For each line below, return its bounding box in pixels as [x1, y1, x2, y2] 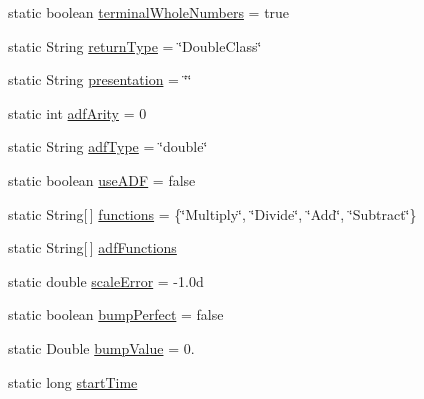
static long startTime [8, 371, 138, 392]
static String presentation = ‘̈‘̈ [8, 69, 192, 90]
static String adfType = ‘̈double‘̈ [8, 136, 208, 157]
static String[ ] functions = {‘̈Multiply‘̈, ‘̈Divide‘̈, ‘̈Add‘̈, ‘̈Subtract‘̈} [8, 203, 417, 224]
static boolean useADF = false [8, 169, 196, 190]
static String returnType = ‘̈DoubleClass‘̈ [8, 35, 262, 56]
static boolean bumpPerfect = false [8, 304, 224, 325]
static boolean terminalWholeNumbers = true [8, 2, 290, 22]
